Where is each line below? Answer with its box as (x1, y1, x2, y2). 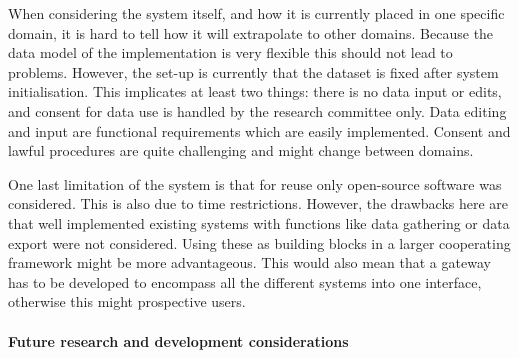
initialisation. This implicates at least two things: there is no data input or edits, (8, 81, 502, 102)
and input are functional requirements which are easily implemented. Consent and (8, 120, 511, 141)
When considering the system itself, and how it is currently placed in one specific (8, 3, 505, 23)
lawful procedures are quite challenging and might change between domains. (8, 140, 474, 161)
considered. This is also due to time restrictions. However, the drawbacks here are (8, 193, 509, 214)
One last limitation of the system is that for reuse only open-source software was (8, 173, 502, 194)
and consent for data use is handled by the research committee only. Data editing (8, 100, 507, 121)
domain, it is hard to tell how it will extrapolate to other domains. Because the (8, 22, 494, 43)
